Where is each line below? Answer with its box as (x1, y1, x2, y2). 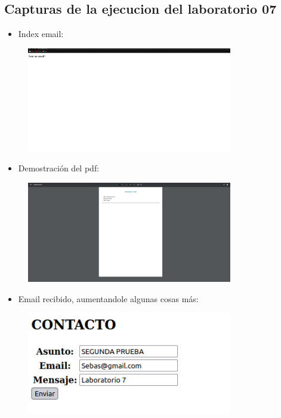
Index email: (18, 27, 64, 40)
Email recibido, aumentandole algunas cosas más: (18, 293, 199, 305)
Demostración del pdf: (18, 162, 100, 174)
